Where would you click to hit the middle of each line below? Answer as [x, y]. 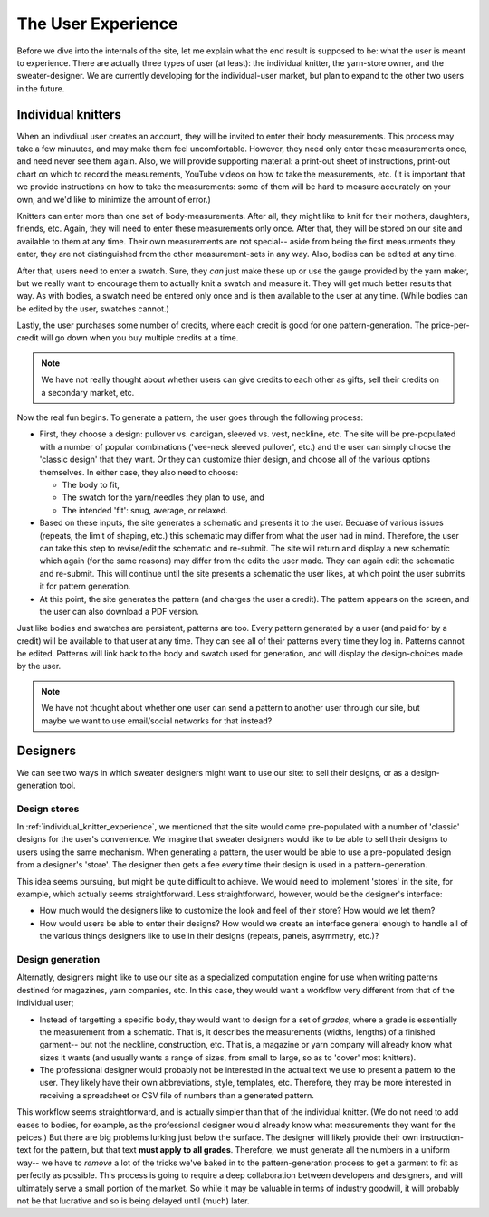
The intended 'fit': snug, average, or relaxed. [145, 510]
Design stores [48, 809]
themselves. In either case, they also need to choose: [139, 472]
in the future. [41, 88]
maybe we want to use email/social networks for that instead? [157, 721]
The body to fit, [91, 485]
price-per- [450, 325]
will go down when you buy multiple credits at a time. [139, 338]
